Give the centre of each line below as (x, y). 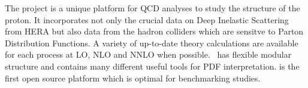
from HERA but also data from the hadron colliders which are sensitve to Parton (154, 31)
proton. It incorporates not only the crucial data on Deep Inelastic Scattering (147, 19)
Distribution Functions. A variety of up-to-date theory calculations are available (152, 43)
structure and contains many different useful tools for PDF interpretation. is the (152, 66)
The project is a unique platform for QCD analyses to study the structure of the (153, 8)
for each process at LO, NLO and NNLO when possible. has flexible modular (148, 54)
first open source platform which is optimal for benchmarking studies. (133, 78)
